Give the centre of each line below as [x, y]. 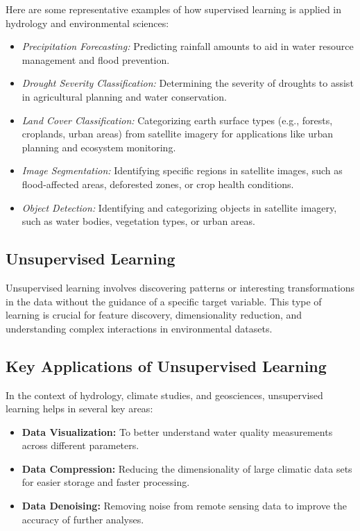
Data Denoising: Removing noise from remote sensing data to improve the [185, 506]
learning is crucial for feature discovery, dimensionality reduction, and [154, 315]
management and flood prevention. [96, 59]
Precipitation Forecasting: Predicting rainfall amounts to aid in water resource [188, 46]
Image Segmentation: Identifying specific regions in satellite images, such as [182, 170]
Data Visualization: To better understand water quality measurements [177, 431]
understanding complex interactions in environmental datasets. [139, 328]
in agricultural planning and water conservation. [124, 96]
